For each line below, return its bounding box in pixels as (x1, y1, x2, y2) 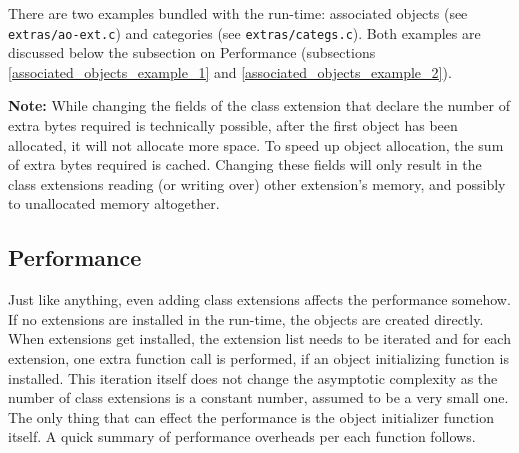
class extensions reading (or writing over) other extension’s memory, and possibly (8, 173, 506, 194)
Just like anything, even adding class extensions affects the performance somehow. (8, 289, 511, 310)
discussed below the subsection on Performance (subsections (8, 42, 376, 63)
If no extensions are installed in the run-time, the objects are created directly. (8, 308, 484, 329)
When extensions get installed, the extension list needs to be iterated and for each (8, 328, 511, 349)
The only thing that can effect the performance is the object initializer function (8, 406, 494, 427)
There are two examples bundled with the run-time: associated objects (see (8, 3, 468, 23)
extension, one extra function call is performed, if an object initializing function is (8, 347, 509, 368)
